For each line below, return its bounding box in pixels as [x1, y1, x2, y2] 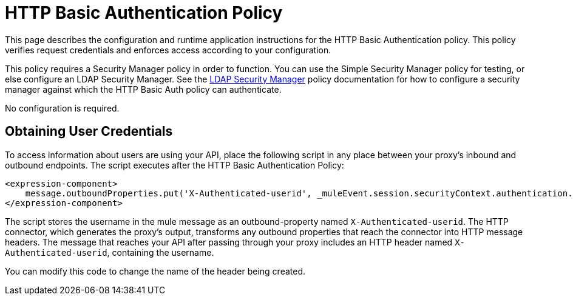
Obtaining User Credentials [5, 124, 173, 139]
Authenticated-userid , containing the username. [5, 247, 214, 258]
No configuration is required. [5, 102, 120, 113]
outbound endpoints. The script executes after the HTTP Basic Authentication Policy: [5, 159, 344, 170]
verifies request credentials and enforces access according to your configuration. [5, 44, 331, 55]
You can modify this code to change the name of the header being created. [5, 265, 305, 276]
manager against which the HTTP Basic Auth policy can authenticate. [5, 84, 282, 95]
